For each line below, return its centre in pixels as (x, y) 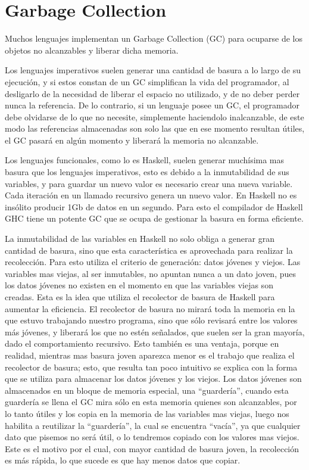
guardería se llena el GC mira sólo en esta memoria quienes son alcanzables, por (151, 402)
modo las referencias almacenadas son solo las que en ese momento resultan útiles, (155, 128)
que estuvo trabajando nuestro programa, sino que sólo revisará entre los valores (151, 320)
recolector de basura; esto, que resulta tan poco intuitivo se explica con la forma (151, 367)
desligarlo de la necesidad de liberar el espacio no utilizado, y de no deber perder (152, 93)
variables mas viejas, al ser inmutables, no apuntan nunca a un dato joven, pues (150, 273)
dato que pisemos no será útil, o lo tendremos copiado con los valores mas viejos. (152, 437)
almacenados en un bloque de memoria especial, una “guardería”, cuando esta (147, 390)
